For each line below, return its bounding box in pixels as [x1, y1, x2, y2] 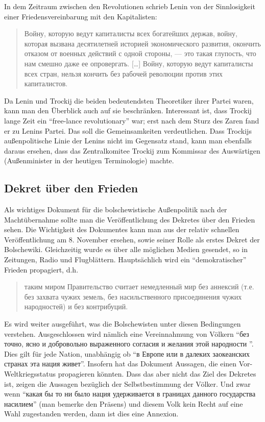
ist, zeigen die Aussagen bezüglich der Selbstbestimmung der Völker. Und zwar [4, 378, 251, 389]
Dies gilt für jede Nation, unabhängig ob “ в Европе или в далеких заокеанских [4, 348, 250, 359]
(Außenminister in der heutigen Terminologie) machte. [4, 155, 174, 166]
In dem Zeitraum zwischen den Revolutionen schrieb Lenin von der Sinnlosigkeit [4, 1, 255, 11]
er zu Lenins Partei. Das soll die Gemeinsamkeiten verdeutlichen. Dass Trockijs [4, 125, 252, 136]
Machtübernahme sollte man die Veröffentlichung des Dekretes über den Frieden [4, 214, 255, 225]
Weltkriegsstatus [4, 368, 56, 379]
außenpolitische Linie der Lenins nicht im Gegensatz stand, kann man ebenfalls [4, 135, 252, 146]
